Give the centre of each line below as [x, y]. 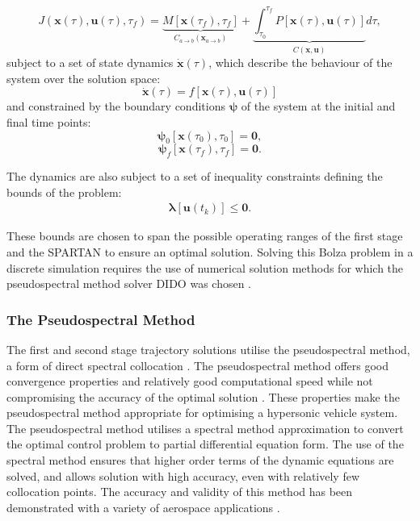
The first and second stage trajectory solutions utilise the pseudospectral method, [208, 349]
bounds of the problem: [64, 192]
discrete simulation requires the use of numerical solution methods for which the [205, 267]
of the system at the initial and [318, 106]
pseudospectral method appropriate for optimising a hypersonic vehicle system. [202, 413]
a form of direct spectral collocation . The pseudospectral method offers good [197, 365]
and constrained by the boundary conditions [116, 106]
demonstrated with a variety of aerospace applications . [143, 507]
